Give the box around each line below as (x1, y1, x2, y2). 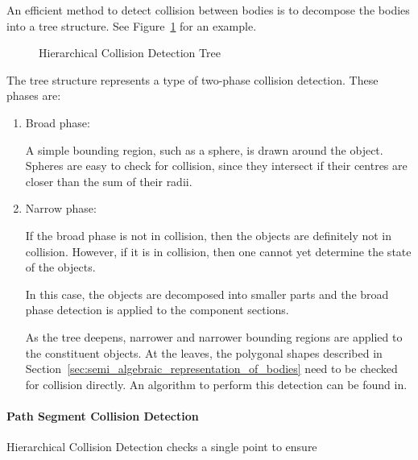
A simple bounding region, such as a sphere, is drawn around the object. (25, 141, 383, 158)
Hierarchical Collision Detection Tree (39, 44, 221, 61)
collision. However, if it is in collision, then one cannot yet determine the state (25, 242, 412, 259)
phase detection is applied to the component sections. (25, 301, 289, 318)
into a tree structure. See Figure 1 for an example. (6, 17, 257, 34)
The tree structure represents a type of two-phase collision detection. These (6, 71, 379, 88)
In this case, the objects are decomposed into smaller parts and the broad (25, 285, 389, 302)
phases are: (6, 87, 61, 104)
